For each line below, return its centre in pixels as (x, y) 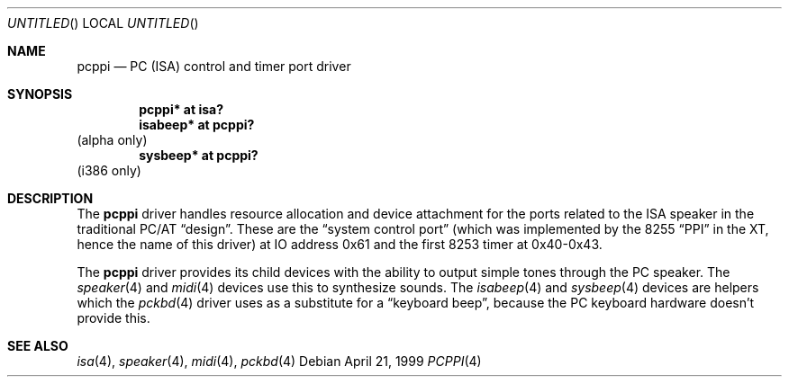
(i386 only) (109, 170)
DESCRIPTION (50, 198)
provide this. (113, 318)
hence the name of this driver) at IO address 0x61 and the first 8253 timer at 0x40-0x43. (340, 244)
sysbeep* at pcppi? (199, 155)
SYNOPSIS (40, 94)
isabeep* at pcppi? (197, 125)
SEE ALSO (38, 346)
